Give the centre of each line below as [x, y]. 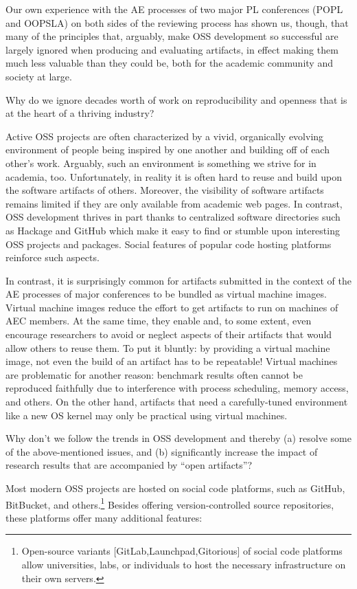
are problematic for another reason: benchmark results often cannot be [154, 374]
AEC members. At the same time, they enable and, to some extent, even [159, 321]
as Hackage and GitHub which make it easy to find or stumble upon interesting [173, 230]
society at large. [39, 76]
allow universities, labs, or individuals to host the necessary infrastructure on [184, 565]
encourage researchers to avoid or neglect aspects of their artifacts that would [169, 334]
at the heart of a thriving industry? [80, 113]
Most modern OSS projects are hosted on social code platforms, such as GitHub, [175, 488]
